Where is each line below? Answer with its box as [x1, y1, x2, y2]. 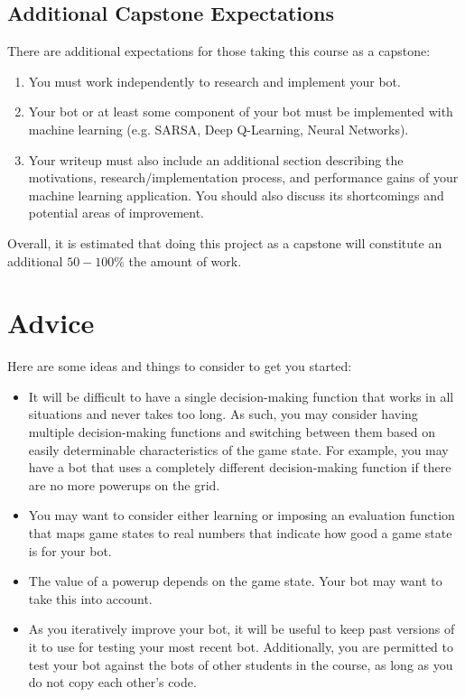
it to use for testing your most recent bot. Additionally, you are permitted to [28, 637, 454, 655]
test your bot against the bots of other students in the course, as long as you [28, 655, 453, 674]
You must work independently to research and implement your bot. [28, 71, 401, 90]
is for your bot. [28, 541, 112, 560]
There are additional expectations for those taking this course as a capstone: [7, 42, 431, 60]
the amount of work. [128, 251, 242, 270]
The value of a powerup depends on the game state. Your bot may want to [28, 572, 442, 590]
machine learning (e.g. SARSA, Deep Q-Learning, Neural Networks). [28, 119, 409, 138]
